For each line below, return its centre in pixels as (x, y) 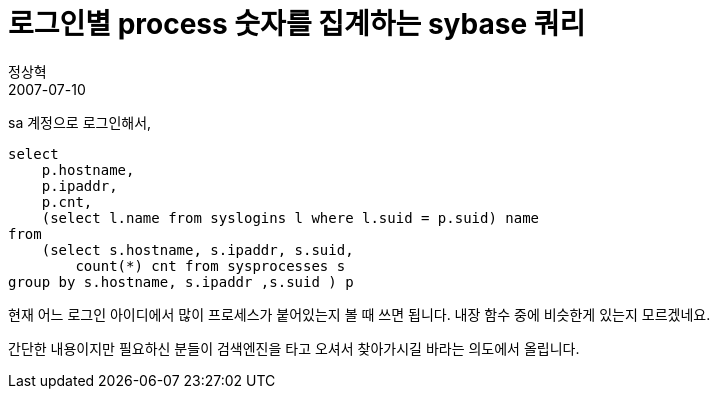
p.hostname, (88, 169)
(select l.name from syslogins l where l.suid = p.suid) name (290, 217)
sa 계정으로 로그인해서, (80, 122)
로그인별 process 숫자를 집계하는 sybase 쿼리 (297, 24)
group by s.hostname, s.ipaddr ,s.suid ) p (181, 281)
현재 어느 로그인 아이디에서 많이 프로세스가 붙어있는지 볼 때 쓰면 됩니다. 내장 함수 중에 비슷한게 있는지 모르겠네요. (359, 314)
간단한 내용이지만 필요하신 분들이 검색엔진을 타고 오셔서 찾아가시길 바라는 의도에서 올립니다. (294, 348)
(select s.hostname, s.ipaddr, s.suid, (197, 249)
